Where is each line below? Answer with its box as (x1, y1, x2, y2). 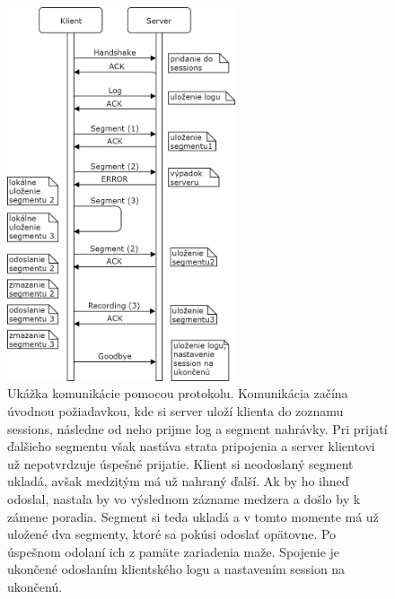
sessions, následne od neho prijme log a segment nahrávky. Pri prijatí (7, 419, 388, 438)
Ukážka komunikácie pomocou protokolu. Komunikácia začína (7, 384, 348, 403)
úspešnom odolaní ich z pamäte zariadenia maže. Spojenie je (7, 542, 340, 560)
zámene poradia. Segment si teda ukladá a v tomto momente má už (7, 507, 379, 525)
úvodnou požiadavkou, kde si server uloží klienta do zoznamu (7, 401, 344, 420)
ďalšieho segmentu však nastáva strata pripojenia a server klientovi (7, 437, 375, 456)
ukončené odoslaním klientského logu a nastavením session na (7, 560, 346, 578)
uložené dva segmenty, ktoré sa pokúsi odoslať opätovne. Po (7, 525, 337, 543)
